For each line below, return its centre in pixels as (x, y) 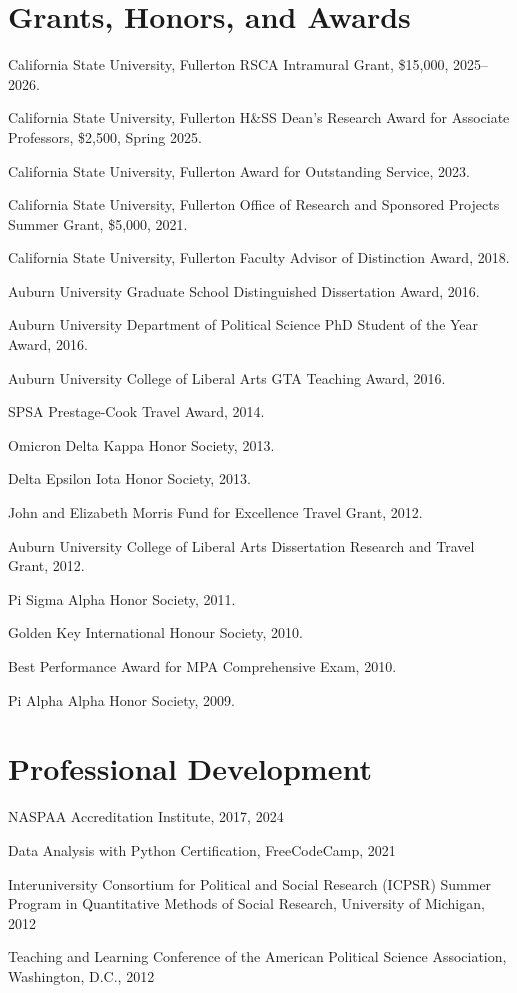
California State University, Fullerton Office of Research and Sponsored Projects (254, 204)
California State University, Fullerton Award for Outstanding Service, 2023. (239, 170)
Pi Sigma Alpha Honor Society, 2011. (122, 598)
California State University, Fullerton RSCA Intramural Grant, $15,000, (228, 64)
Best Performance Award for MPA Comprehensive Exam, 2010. (202, 666)
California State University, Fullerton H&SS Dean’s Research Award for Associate (259, 117)
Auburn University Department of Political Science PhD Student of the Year (243, 324)
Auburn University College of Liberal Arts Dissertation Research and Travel (241, 545)
